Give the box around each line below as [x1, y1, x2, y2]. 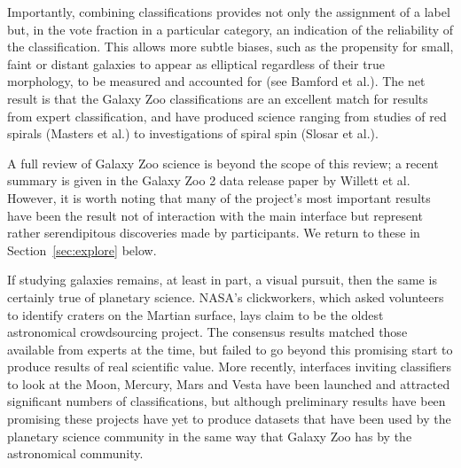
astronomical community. [7, 444, 144, 463]
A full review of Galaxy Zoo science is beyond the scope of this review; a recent [7, 153, 439, 172]
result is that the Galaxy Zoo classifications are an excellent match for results [7, 89, 428, 107]
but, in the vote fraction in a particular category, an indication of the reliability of [7, 19, 454, 38]
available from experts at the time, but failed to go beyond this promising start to [7, 339, 453, 358]
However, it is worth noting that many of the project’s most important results [7, 188, 431, 207]
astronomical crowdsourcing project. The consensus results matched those [7, 323, 408, 341]
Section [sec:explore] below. [7, 240, 157, 259]
